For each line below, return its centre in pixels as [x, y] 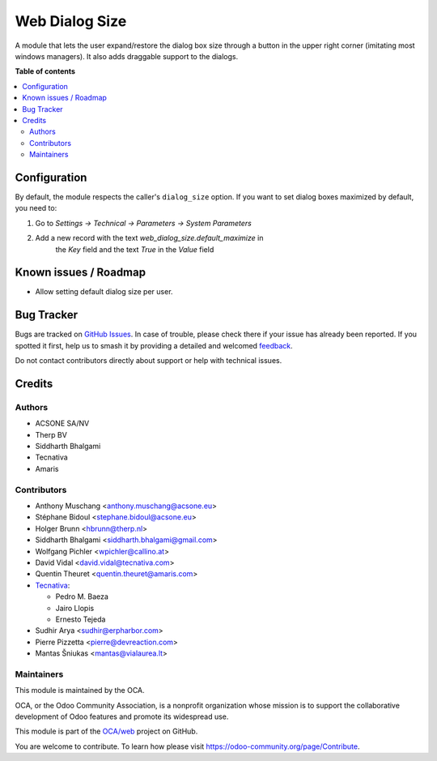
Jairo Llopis [75, 608]
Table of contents [45, 71]
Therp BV [51, 434]
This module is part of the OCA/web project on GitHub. [106, 731]
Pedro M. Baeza [82, 596]
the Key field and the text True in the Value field [135, 249]
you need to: [36, 208]
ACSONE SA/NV [62, 423]
